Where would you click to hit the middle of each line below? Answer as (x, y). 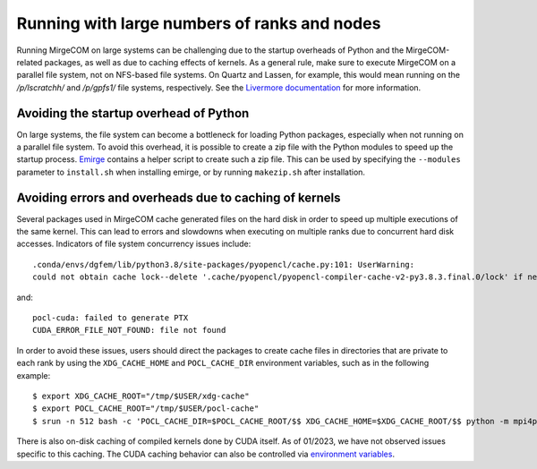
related (30, 62)
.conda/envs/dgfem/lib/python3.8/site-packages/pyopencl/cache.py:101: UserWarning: (224, 264)
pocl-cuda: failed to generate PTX (111, 318)
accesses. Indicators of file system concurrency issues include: (134, 244)
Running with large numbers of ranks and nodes (199, 23)
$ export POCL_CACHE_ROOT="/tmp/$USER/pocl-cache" (146, 409)
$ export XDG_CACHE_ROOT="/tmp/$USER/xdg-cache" (141, 396)
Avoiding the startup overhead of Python (133, 113)
